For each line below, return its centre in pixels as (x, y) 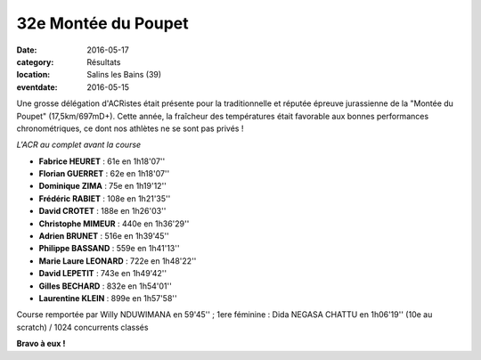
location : (33, 75)
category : (35, 61)
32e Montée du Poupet (102, 23)
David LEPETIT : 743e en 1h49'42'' (103, 274)
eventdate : (37, 87)
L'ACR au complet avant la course (79, 145)
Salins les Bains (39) (124, 75)
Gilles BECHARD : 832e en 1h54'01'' (106, 286)
